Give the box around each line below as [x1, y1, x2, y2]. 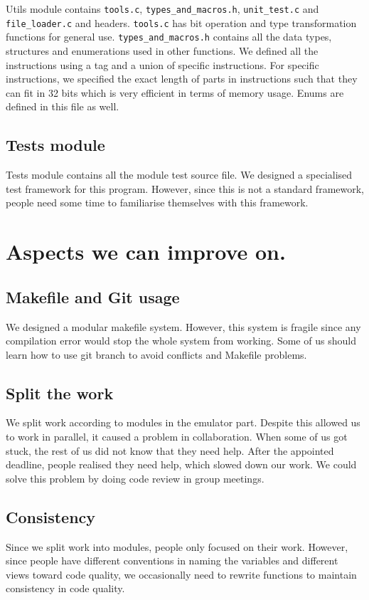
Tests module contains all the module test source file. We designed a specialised [6, 167, 353, 182]
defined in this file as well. [6, 99, 119, 114]
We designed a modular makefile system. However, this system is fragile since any [6, 319, 361, 334]
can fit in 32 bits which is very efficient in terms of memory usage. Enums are [6, 85, 344, 100]
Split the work [6, 381, 114, 404]
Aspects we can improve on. [6, 237, 286, 266]
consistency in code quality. [6, 581, 125, 596]
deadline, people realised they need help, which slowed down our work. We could [6, 457, 357, 472]
